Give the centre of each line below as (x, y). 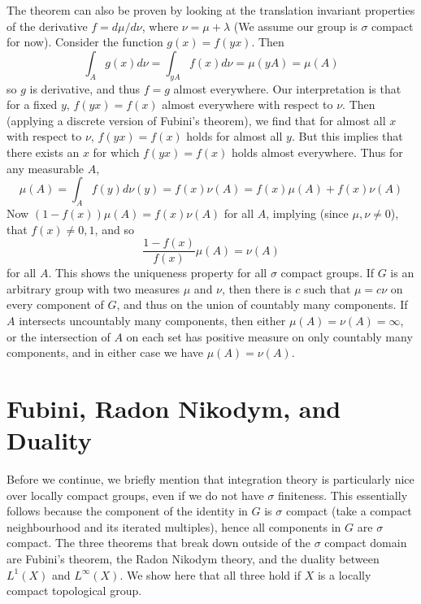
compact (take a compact (349, 511)
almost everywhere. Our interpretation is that (287, 88)
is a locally (344, 574)
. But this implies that (347, 136)
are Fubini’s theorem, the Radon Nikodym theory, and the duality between (193, 559)
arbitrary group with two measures (93, 288)
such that (328, 288)
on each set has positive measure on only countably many (269, 336)
